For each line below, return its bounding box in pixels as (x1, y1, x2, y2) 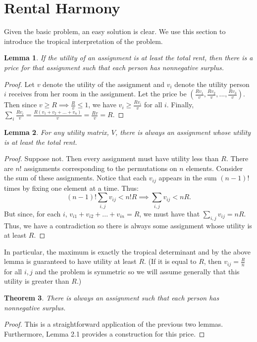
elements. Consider (186, 163, 243, 173)
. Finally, (166, 99, 194, 110)
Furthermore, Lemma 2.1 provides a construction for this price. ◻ (4, 328, 205, 339)
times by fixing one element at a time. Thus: (4, 182, 139, 193)
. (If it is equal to (144, 256, 197, 266)
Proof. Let (4, 79, 35, 89)
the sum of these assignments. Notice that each (4, 172, 147, 183)
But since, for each (4, 208, 61, 218)
